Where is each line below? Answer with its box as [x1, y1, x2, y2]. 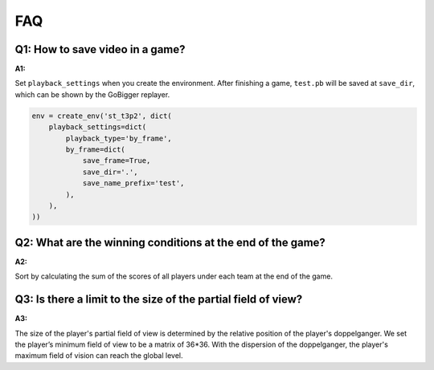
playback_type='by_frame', [65, 133, 172, 143]
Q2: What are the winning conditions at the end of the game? [14, 235, 325, 249]
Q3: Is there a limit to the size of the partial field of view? [14, 293, 303, 307]
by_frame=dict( [65, 145, 126, 154]
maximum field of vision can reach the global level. [14, 351, 183, 360]
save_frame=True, [82, 157, 151, 165]
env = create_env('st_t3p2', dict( [31, 111, 172, 120]
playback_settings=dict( [48, 123, 147, 132]
